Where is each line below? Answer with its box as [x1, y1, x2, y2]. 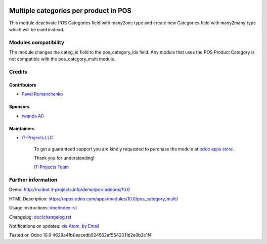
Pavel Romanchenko [21, 91, 63, 97]
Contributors [9, 82, 37, 88]
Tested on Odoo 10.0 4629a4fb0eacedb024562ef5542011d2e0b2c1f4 [9, 232, 152, 238]
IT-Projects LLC [21, 135, 53, 141]
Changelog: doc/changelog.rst [9, 214, 72, 220]
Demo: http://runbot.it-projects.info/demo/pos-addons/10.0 [9, 187, 130, 193]
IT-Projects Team [34, 164, 69, 170]
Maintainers [9, 125, 35, 131]
